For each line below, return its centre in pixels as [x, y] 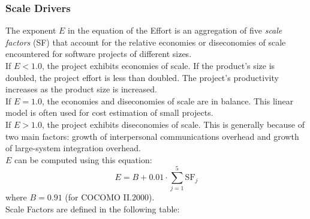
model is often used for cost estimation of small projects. [109, 112]
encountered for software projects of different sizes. [99, 54]
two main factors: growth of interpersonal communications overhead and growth [152, 136]
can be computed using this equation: [83, 159]
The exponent [31, 30]
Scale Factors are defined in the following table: [93, 209]
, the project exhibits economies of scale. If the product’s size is [158, 65]
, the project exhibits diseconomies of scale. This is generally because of [173, 124]
